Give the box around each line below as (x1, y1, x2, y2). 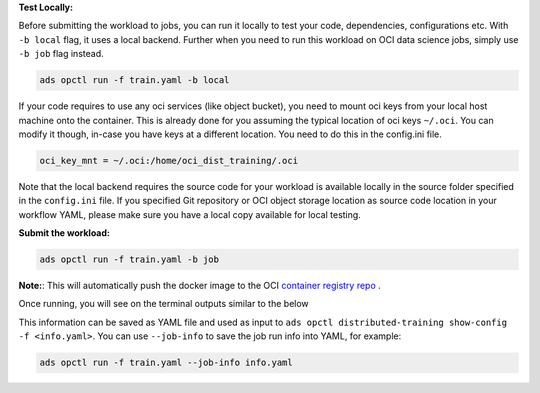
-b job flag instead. (18, 48, 104, 60)
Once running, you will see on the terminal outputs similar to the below (18, 298, 309, 310)
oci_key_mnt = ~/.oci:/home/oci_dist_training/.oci (39, 155, 299, 166)
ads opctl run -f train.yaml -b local (39, 75, 230, 86)
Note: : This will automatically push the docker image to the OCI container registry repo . (18, 280, 382, 292)
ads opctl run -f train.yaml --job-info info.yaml (39, 357, 294, 369)
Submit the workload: (18, 227, 110, 239)
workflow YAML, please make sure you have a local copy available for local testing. (18, 208, 362, 220)
